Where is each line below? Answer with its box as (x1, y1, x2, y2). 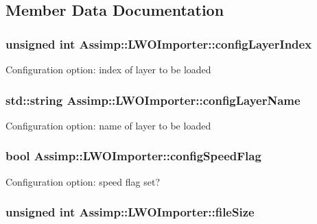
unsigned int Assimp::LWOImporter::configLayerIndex (5, 35, 312, 52)
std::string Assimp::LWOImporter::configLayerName (5, 91, 301, 108)
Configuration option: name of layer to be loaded (5, 118, 211, 132)
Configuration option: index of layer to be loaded (5, 62, 211, 76)
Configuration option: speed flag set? (5, 174, 160, 188)
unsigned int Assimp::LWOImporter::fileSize (5, 203, 255, 221)
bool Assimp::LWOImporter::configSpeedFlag (5, 147, 261, 164)
